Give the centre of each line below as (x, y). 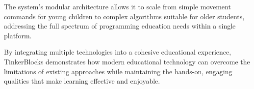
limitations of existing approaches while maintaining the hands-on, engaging (118, 71)
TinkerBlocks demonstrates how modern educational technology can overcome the (127, 61)
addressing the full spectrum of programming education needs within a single (120, 26)
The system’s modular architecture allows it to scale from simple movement (117, 6)
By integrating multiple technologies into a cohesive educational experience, (118, 52)
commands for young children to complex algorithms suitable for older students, (124, 16)
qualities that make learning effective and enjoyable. (82, 81)
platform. (18, 35)
